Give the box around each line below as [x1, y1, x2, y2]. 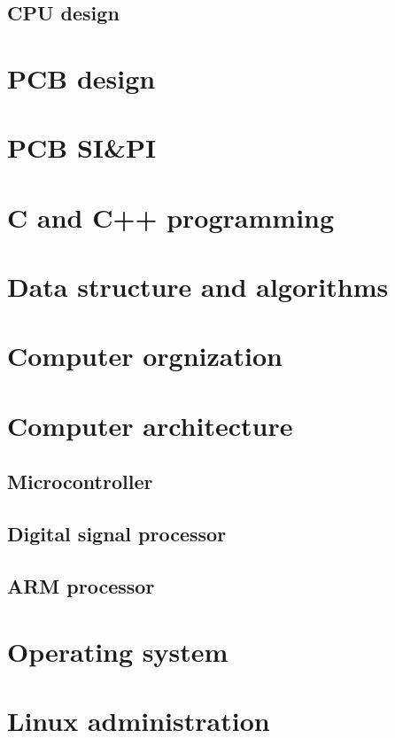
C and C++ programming [7, 198, 335, 235]
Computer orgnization [7, 338, 283, 374]
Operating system [7, 633, 228, 669]
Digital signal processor [7, 520, 227, 548]
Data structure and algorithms [7, 268, 389, 305]
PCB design [7, 59, 156, 96]
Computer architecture [7, 407, 293, 443]
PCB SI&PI [7, 129, 157, 166]
